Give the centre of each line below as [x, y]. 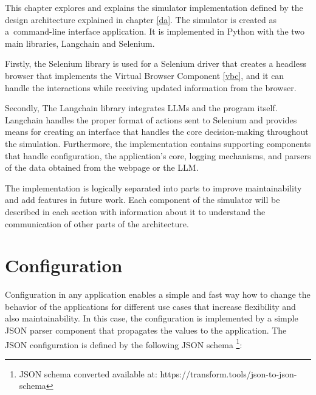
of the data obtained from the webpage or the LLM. [102, 167]
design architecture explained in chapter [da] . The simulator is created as [141, 19]
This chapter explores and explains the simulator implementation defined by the [154, 7]
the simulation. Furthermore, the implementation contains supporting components [158, 143]
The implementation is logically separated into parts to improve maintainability [153, 187]
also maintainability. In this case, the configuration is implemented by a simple [152, 318]
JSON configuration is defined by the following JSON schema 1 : [124, 343]
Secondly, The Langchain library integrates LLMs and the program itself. [141, 108]
